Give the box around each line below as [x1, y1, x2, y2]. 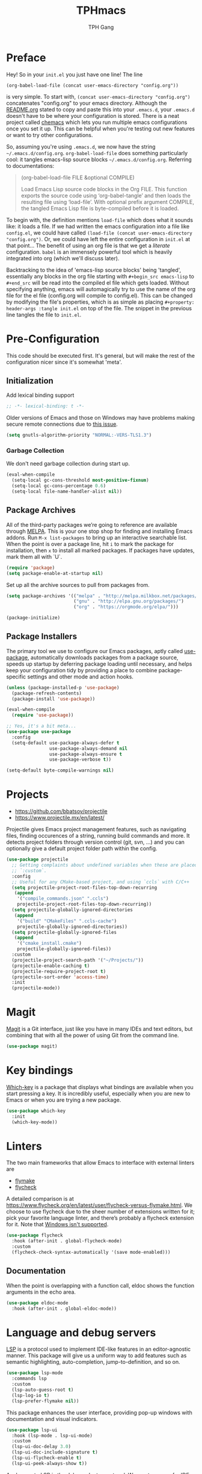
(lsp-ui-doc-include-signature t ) [11, 1449, 98, 1455]
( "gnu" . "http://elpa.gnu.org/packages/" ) [73, 598, 185, 604]
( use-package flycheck [6, 1232, 63, 1239]
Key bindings [6, 1064, 73, 1077]
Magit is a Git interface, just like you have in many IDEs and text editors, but [6, 1025, 193, 1033]
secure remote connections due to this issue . [6, 420, 118, 428]
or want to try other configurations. [6, 131, 93, 138]
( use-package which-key [6, 1108, 66, 1114]
